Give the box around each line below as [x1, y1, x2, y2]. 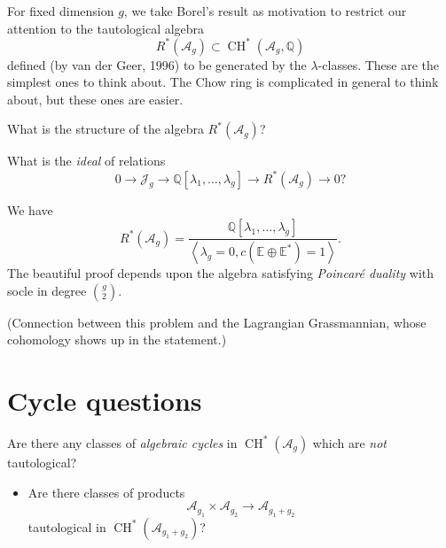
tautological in [27, 517, 106, 536]
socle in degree [7, 281, 87, 299]
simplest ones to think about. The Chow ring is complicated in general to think [7, 73, 439, 91]
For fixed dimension [7, 2, 114, 19]
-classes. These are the [317, 55, 440, 73]
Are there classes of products [27, 482, 185, 501]
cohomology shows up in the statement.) [7, 330, 227, 349]
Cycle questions [7, 382, 202, 418]
